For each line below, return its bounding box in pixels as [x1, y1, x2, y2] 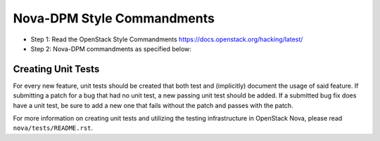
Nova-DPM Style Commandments [13, 11, 215, 26]
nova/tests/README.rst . [13, 123, 94, 133]
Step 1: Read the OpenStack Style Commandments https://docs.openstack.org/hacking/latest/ [30, 35, 303, 43]
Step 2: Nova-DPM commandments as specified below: [30, 44, 191, 53]
